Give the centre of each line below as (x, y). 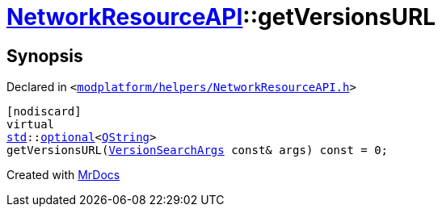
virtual (31, 125)
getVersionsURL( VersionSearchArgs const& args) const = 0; (198, 150)
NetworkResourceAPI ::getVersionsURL (221, 17)
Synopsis (45, 56)
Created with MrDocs (63, 175)
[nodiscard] (44, 112)
